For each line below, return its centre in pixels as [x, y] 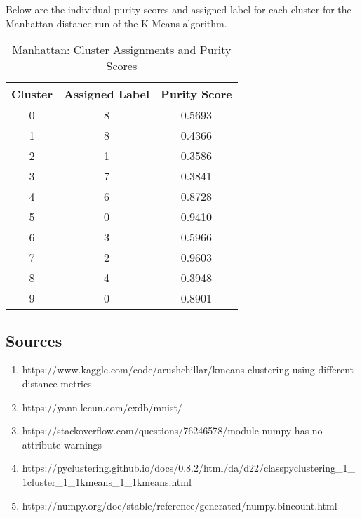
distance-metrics [57, 383]
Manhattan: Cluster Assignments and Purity [122, 50]
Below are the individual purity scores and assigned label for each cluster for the [179, 9]
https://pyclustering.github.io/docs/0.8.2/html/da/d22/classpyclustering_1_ [189, 468]
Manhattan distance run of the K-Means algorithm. [116, 23]
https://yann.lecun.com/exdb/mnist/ [102, 407]
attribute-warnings [62, 444]
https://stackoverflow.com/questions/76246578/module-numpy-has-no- [174, 431]
